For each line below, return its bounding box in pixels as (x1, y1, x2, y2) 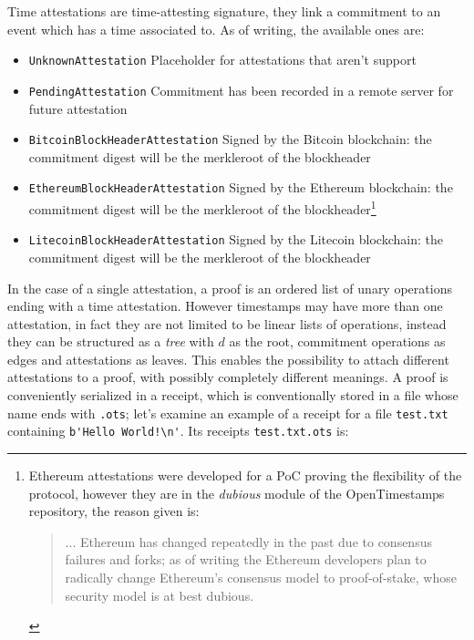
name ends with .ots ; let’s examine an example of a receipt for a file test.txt (7, 403, 448, 422)
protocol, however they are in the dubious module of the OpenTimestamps (28, 483, 445, 502)
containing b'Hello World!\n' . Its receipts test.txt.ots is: (7, 421, 349, 440)
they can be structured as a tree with (7, 332, 214, 351)
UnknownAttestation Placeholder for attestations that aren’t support (28, 50, 417, 69)
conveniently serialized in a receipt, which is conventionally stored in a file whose (7, 386, 459, 405)
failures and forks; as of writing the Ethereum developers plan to (65, 550, 427, 569)
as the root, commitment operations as (229, 332, 446, 351)
